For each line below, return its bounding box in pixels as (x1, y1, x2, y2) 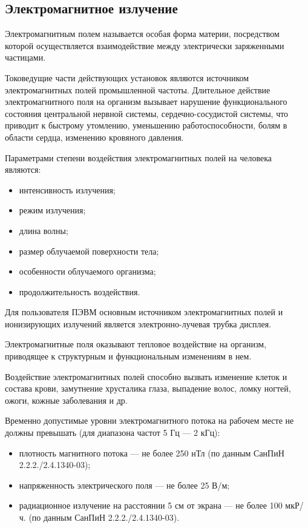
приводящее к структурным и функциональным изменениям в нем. (5, 350, 252, 363)
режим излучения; (19, 204, 86, 216)
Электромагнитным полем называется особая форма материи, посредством (5, 27, 280, 40)
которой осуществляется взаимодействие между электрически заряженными (5, 39, 284, 52)
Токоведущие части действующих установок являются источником (5, 71, 249, 84)
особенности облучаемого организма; (19, 265, 156, 278)
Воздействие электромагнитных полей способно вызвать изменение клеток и (5, 370, 287, 383)
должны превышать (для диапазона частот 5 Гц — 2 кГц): (5, 426, 220, 439)
